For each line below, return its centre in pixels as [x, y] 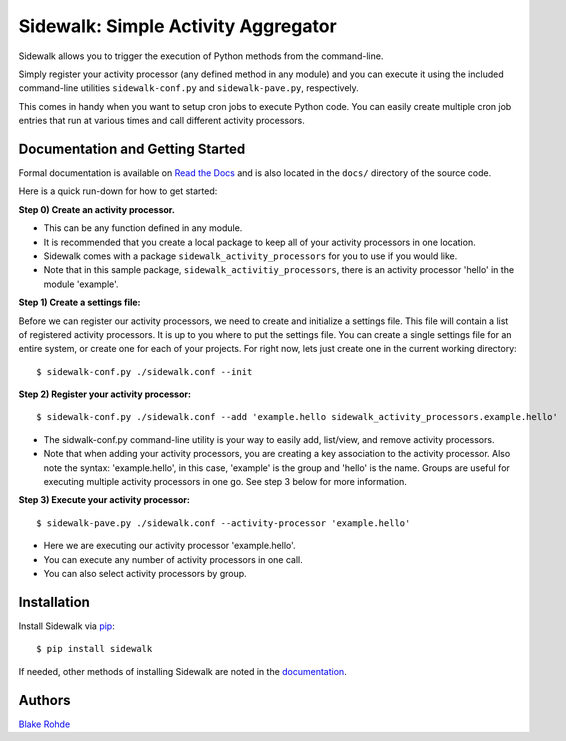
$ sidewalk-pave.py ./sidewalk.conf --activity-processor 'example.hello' [223, 523]
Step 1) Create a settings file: [79, 302]
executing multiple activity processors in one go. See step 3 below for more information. [225, 482]
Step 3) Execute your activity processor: [104, 500]
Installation [54, 601]
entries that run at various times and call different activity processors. [161, 121]
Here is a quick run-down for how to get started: [118, 191]
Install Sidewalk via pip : [66, 626]
